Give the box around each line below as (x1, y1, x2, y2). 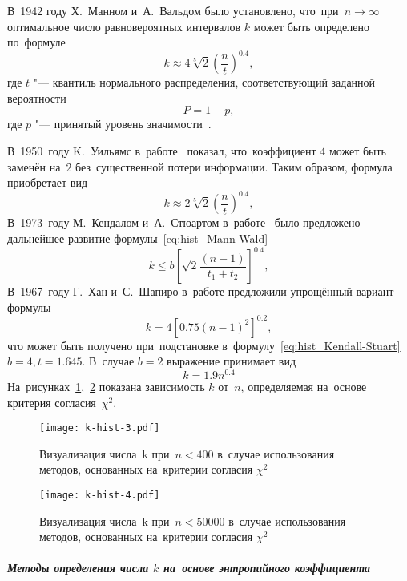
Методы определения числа (7, 559, 149, 576)
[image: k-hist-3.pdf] (39, 422, 160, 434)
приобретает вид (7, 174, 88, 191)
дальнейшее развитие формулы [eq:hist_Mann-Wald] (7, 229, 268, 246)
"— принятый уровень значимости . (34, 115, 212, 132)
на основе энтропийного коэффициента (163, 559, 371, 576)
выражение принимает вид (167, 353, 296, 369)
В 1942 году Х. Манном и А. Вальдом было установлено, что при (7, 2, 339, 18)
